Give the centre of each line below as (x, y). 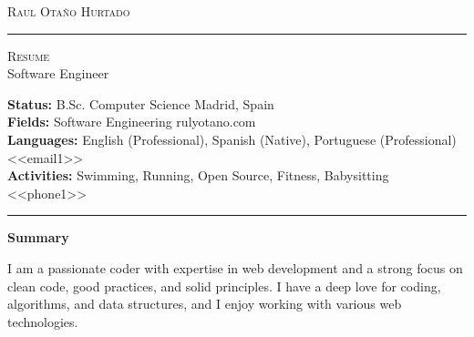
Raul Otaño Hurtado (69, 11)
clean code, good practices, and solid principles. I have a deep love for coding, (224, 286)
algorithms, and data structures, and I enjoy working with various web (205, 304)
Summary (38, 237)
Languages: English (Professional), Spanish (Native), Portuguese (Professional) (232, 139)
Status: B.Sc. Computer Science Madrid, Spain (141, 103)
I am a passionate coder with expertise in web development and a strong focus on (235, 267)
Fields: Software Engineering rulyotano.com (132, 122)
